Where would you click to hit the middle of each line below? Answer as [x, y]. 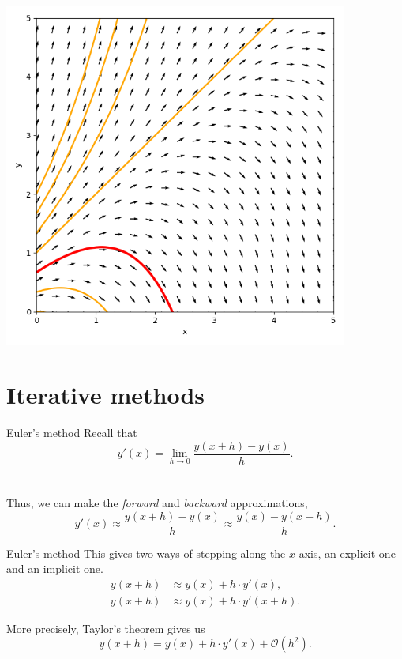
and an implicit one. [55, 569]
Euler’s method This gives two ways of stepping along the [146, 553]
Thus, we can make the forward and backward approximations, [157, 502]
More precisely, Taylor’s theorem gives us [106, 628]
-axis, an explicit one [346, 553]
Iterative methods [106, 395]
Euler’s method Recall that [72, 433]
